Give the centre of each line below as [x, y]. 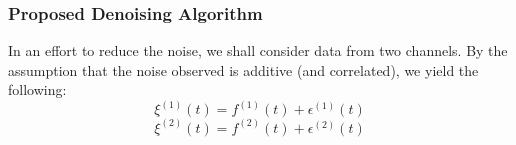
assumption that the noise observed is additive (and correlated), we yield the [243, 69]
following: [37, 89]
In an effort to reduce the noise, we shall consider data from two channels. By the [258, 50]
